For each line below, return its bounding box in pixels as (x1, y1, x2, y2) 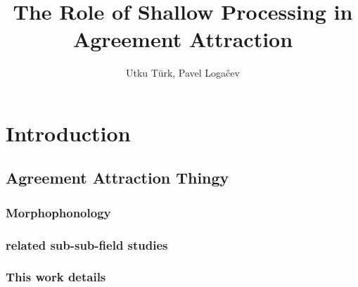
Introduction (6, 118, 131, 147)
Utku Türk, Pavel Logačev (126, 65, 240, 80)
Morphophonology (6, 203, 111, 221)
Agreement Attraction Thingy (6, 167, 229, 189)
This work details (6, 268, 106, 286)
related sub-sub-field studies (6, 236, 168, 253)
